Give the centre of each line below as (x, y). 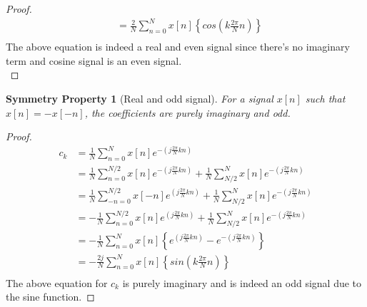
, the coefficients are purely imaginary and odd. (187, 112)
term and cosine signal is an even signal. (94, 60)
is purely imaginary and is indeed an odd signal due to (242, 282)
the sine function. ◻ (50, 297)
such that (325, 98)
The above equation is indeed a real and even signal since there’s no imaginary (178, 47)
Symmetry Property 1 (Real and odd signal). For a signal (140, 98)
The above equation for (57, 282)
